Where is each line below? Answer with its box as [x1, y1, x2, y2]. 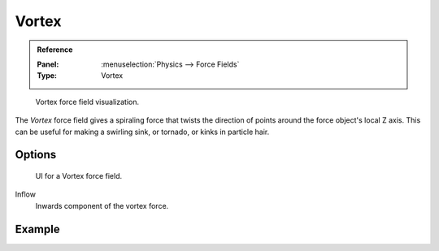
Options [15, 148, 57, 162]
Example [15, 222, 60, 236]
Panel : [37, 59, 59, 69]
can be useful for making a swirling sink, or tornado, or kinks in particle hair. [15, 127, 270, 136]
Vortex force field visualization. [35, 97, 140, 106]
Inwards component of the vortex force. [35, 201, 169, 210]
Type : [37, 71, 57, 80]
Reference [37, 45, 73, 54]
